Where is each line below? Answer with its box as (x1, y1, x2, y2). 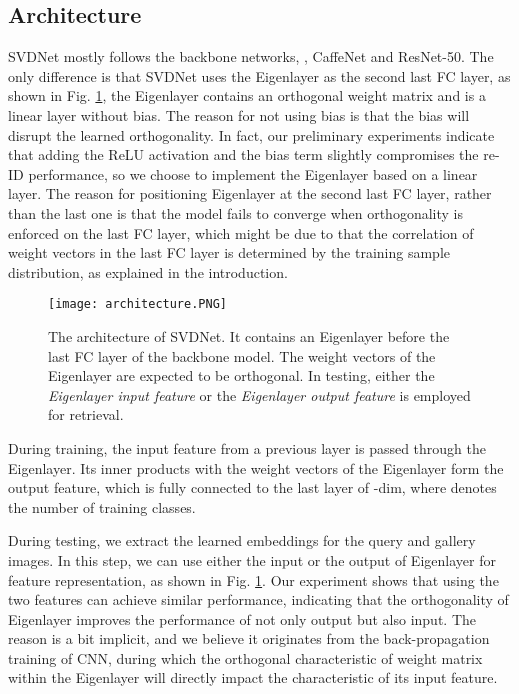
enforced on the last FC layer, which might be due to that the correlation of (8, 222, 474, 243)
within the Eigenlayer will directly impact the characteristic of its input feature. (8, 667, 498, 688)
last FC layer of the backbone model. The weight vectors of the (48, 345, 436, 366)
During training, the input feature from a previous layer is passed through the (8, 437, 487, 458)
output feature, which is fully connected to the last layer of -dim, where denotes (8, 477, 497, 498)
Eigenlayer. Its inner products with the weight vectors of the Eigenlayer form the (8, 457, 504, 478)
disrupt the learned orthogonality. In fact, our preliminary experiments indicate (8, 124, 495, 145)
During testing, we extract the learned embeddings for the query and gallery (8, 530, 476, 551)
